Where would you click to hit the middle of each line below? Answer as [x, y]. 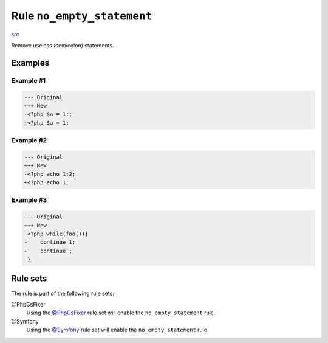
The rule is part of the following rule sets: [63, 293]
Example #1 [28, 80]
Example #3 [29, 200]
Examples [30, 63]
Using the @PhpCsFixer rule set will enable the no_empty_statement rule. [121, 313]
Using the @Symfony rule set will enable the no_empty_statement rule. [118, 330]
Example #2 [29, 140]
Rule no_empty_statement [82, 16]
